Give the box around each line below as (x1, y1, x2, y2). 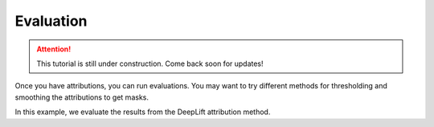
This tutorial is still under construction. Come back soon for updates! (36, 59, 264, 68)
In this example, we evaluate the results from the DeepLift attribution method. (14, 107, 271, 117)
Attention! (36, 44, 72, 54)
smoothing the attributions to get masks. (14, 92, 149, 102)
